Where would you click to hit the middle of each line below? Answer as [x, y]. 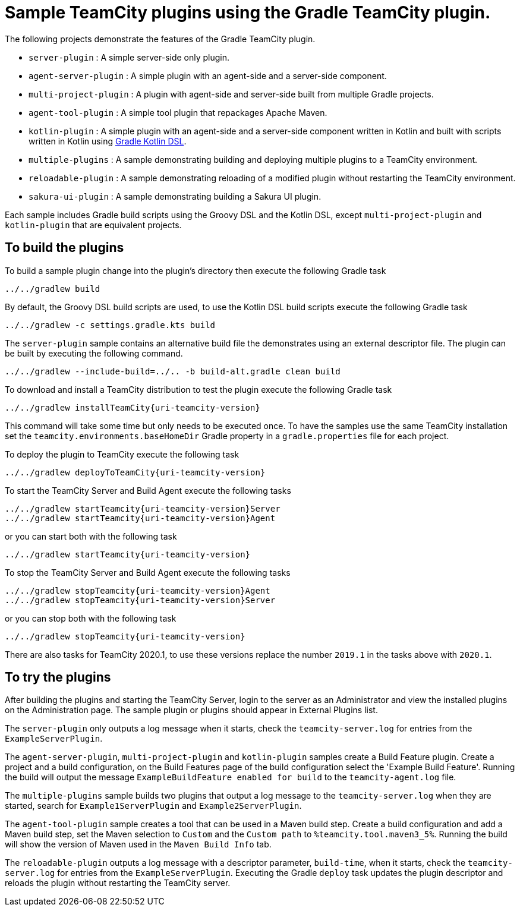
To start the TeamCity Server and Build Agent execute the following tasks [148, 490]
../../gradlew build [53, 289]
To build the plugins [64, 248]
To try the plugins [58, 677]
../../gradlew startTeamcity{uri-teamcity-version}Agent [140, 518]
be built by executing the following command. [94, 353]
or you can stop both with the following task [91, 618]
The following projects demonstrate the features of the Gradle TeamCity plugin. [160, 39]
